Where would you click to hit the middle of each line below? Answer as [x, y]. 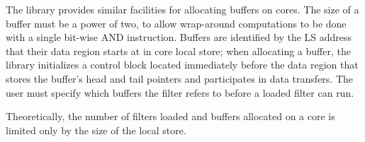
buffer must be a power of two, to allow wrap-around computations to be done [176, 23]
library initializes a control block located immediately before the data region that [182, 65]
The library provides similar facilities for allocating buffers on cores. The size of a [182, 9]
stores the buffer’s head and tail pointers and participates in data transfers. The [180, 78]
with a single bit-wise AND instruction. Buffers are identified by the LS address [179, 37]
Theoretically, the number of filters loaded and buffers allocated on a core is [170, 116]
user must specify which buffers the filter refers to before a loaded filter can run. [180, 92]
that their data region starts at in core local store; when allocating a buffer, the [178, 51]
